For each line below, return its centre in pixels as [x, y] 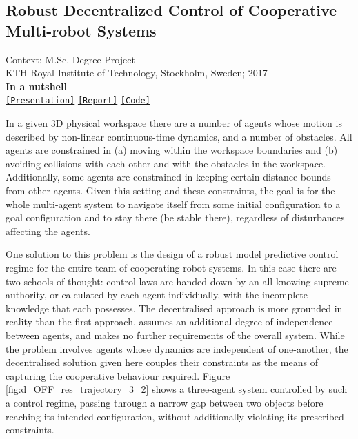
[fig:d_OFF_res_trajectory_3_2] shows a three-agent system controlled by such [177, 389]
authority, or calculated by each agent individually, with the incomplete [157, 295]
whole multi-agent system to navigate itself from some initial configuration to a [173, 204]
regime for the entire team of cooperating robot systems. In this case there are [171, 267]
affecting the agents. [48, 231]
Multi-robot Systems [81, 30]
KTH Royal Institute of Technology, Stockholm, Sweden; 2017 [137, 73]
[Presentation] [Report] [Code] [78, 101]
